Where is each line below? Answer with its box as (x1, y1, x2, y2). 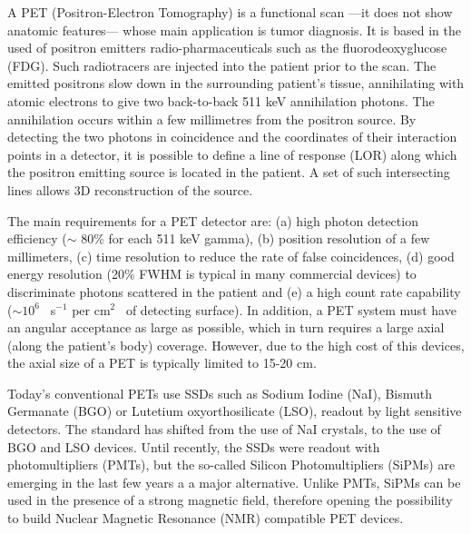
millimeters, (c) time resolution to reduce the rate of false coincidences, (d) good (7, 246, 455, 265)
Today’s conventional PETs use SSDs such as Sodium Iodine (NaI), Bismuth (7, 383, 432, 402)
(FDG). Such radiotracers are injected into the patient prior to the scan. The (7, 55, 437, 74)
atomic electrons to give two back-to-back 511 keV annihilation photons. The (7, 91, 435, 110)
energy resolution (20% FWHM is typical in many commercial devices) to (7, 264, 417, 283)
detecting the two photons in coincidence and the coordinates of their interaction (7, 127, 457, 146)
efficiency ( (7, 229, 67, 248)
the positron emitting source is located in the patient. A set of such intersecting (7, 163, 450, 182)
